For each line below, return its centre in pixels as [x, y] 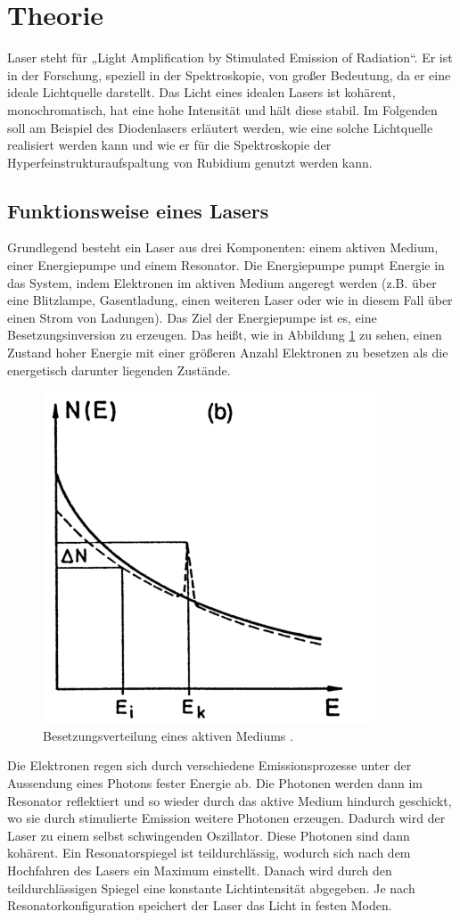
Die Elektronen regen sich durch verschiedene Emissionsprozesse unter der [209, 765]
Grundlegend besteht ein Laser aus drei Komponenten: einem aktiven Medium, [223, 247]
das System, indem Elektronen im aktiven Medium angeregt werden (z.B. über [222, 282]
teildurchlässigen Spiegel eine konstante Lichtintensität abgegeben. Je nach [211, 887]
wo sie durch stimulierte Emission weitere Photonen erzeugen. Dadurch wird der [226, 818]
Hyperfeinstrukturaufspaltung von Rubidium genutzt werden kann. [190, 162]
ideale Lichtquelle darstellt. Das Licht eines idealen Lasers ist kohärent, [201, 92]
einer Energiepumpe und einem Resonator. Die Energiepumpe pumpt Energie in [226, 265]
